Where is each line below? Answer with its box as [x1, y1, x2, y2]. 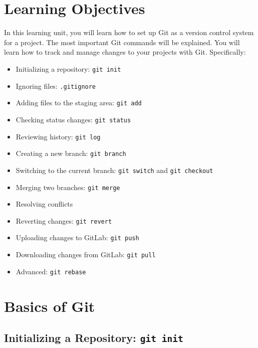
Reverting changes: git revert [16, 215, 112, 226]
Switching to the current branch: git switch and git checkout [16, 164, 213, 175]
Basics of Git [4, 295, 95, 316]
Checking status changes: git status [16, 114, 131, 124]
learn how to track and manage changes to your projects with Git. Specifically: [4, 47, 246, 57]
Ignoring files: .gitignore [16, 80, 96, 91]
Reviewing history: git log [16, 131, 101, 141]
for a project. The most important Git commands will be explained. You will [4, 37, 240, 47]
